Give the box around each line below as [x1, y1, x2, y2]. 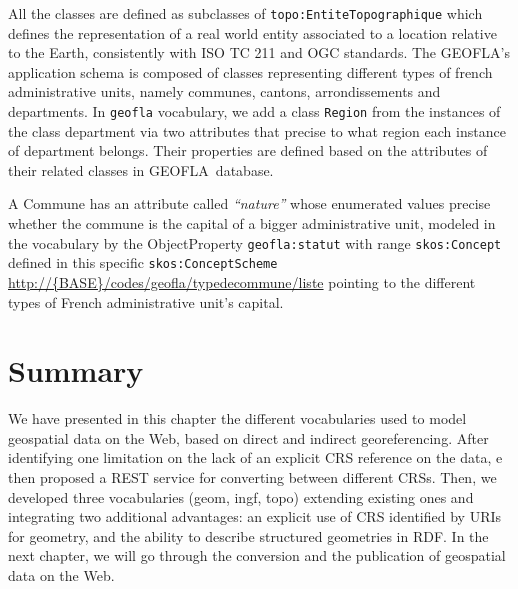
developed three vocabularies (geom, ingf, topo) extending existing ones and [8, 486, 474, 507]
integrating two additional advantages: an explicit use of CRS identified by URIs [8, 506, 502, 527]
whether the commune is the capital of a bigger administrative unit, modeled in [8, 213, 496, 234]
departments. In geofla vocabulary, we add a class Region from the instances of [8, 101, 501, 122]
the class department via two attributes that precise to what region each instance [8, 120, 506, 141]
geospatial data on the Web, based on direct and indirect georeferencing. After [8, 427, 489, 448]
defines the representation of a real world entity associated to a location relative [8, 22, 497, 43]
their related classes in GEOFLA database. [8, 159, 274, 180]
